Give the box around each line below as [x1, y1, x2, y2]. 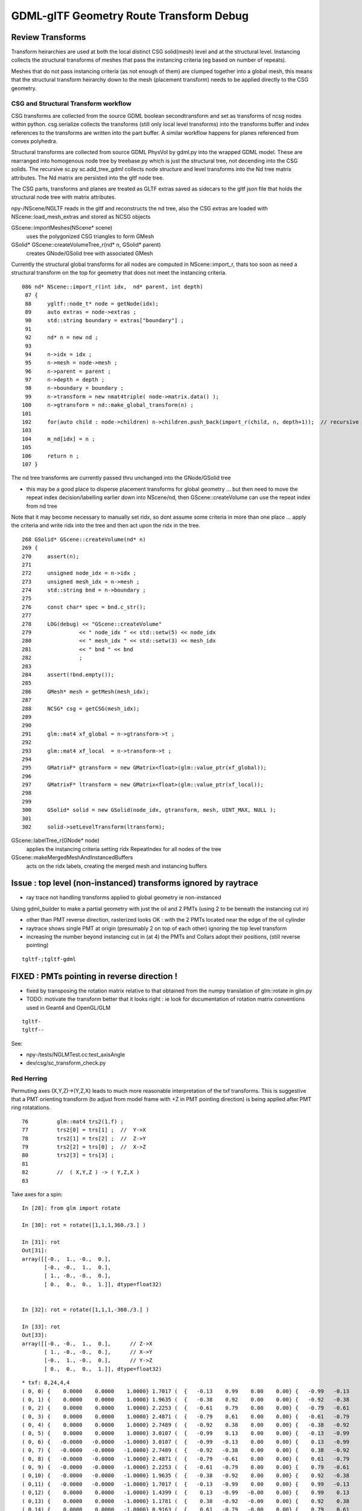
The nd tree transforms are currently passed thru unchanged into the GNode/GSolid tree [11, 474, 231, 482]
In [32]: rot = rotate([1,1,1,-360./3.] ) [22, 1306, 150, 1313]
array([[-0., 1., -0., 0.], [22, 1255, 112, 1263]
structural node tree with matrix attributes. [11, 193, 116, 201]
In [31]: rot [22, 1238, 60, 1245]
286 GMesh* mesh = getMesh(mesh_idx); [22, 688, 150, 695]
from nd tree [26, 502, 57, 510]
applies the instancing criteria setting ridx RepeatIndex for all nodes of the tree [26, 845, 221, 852]
